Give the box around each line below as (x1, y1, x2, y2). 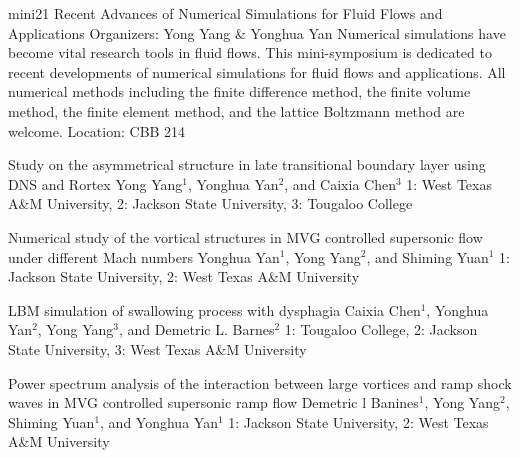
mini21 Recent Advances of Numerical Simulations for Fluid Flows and (8, 3, 443, 23)
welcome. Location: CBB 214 (8, 120, 186, 141)
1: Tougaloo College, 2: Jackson (284, 319, 478, 340)
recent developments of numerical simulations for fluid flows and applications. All (8, 61, 506, 82)
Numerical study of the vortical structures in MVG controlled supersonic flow (8, 226, 483, 247)
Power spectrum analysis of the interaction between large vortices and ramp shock (8, 372, 512, 393)
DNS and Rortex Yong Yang (8, 173, 183, 194)
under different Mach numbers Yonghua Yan (8, 246, 280, 267)
